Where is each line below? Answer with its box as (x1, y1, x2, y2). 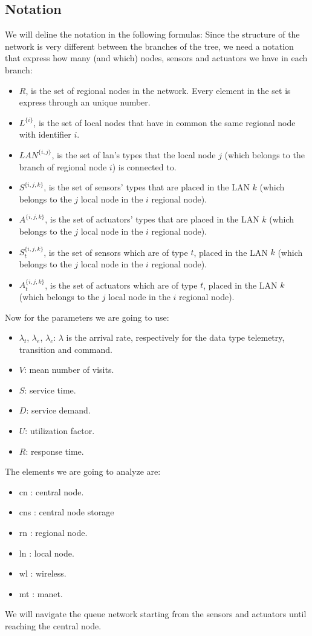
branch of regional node (19, 160, 107, 173)
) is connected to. (112, 160, 177, 173)
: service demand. (26, 404, 91, 417)
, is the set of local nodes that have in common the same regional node (33, 116, 296, 129)
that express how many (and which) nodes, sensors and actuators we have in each (5, 52, 308, 64)
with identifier (19, 128, 71, 141)
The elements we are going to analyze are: (5, 465, 161, 478)
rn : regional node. (19, 526, 88, 539)
